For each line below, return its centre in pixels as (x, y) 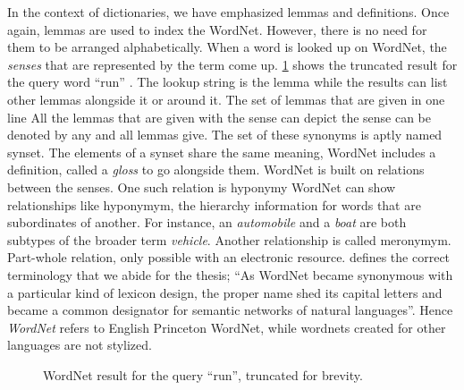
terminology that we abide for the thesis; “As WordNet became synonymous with (230, 274)
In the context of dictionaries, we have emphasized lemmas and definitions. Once (228, 12)
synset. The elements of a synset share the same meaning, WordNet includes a (222, 152)
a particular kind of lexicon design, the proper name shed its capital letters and (225, 292)
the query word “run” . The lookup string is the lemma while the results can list (228, 82)
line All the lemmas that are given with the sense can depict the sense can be (219, 117)
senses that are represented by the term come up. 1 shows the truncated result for (232, 64)
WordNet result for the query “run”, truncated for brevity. (203, 374)
